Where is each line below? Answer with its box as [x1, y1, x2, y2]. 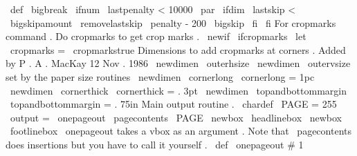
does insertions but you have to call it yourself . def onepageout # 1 [6, 137, 304, 151]
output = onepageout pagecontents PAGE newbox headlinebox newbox [10, 110, 342, 124]
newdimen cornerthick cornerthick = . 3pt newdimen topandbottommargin [10, 83, 347, 97]
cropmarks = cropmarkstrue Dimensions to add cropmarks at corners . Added [10, 42, 346, 57]
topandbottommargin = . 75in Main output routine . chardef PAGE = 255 [10, 97, 337, 111]
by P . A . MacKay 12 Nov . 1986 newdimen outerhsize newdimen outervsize [6, 56, 351, 70]
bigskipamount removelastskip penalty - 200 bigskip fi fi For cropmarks [10, 15, 336, 30]
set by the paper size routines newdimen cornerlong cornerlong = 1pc [6, 69, 315, 84]
